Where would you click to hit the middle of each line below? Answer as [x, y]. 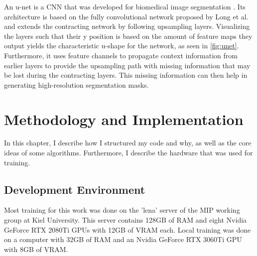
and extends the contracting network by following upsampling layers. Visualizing [127, 26]
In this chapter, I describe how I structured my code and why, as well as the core [128, 143]
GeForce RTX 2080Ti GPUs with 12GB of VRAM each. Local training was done [128, 229]
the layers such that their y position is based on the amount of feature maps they [128, 36]
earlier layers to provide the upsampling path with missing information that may [127, 65]
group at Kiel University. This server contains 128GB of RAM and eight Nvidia [126, 220]
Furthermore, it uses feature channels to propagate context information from [121, 55]
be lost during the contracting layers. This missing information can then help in [126, 75]
